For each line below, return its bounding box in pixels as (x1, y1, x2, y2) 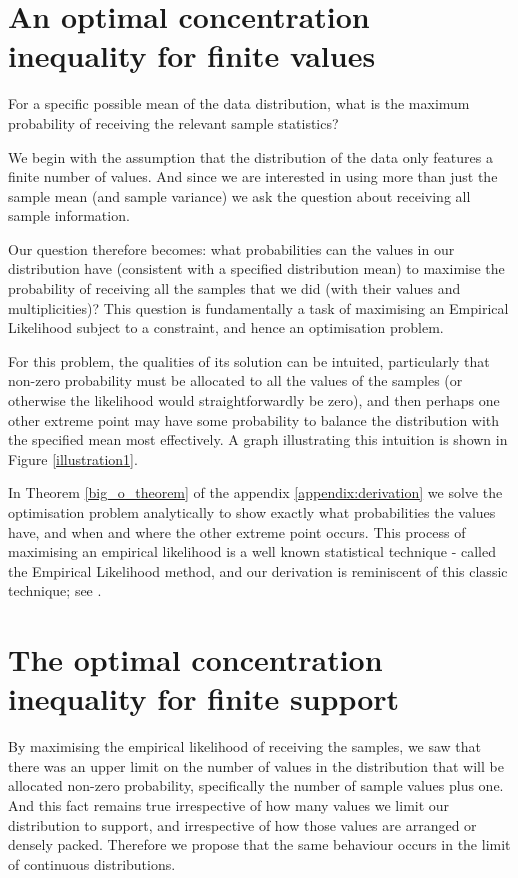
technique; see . (8, 580, 102, 601)
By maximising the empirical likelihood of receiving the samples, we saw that (8, 736, 482, 757)
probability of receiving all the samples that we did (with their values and (8, 278, 461, 299)
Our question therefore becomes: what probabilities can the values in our (8, 238, 455, 259)
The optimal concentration (8, 639, 383, 680)
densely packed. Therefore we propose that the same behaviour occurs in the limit (8, 834, 511, 855)
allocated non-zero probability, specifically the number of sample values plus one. (8, 775, 504, 796)
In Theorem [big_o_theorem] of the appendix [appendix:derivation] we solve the (8, 482, 503, 503)
